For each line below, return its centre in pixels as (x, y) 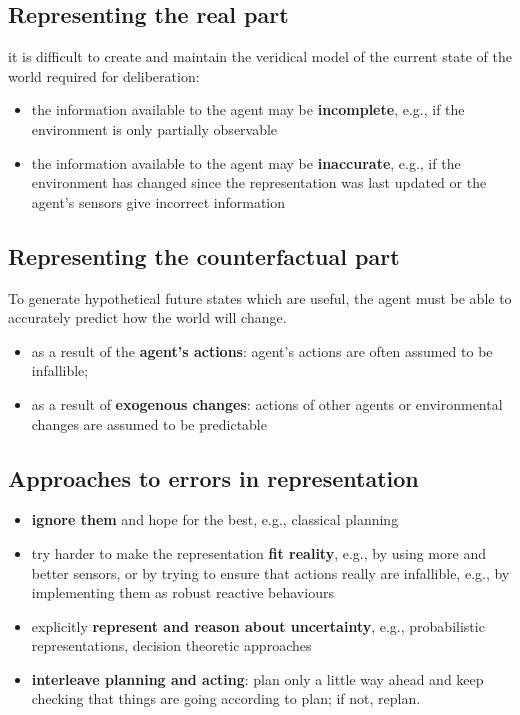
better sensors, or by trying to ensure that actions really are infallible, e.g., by (270, 572)
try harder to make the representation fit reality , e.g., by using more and (258, 552)
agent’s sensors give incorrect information (158, 201)
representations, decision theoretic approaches (171, 645)
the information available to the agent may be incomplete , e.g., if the (248, 109)
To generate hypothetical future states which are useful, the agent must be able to (260, 297)
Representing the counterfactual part (204, 255)
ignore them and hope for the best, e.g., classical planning (215, 519)
